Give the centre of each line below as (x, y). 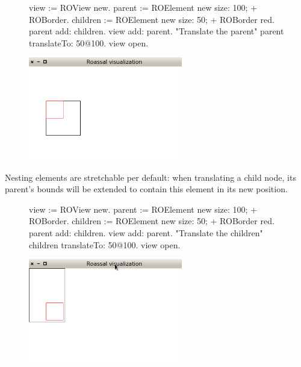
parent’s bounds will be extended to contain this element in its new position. (146, 189)
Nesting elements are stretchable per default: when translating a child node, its (150, 177)
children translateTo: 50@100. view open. (105, 244)
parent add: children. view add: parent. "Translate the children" (146, 233)
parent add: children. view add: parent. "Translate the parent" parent (157, 31)
